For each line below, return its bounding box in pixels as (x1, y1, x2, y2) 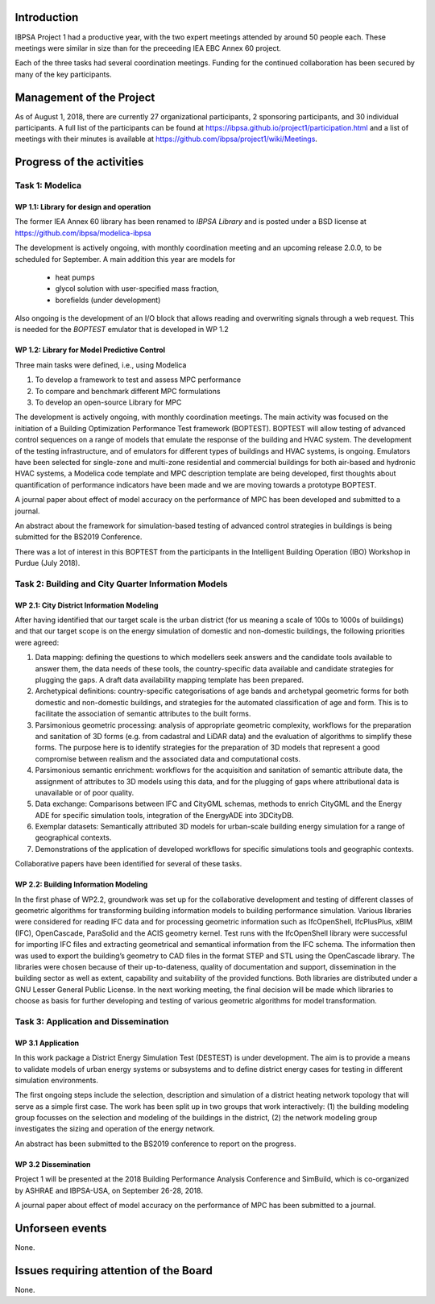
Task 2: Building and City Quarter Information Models (14, 578, 228, 589)
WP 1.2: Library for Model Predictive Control (14, 345, 165, 355)
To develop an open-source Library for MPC (35, 397, 182, 407)
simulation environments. (14, 1075, 98, 1085)
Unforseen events (14, 1221, 107, 1235)
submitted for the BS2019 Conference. (14, 532, 143, 542)
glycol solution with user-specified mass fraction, (55, 284, 219, 293)
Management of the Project (14, 90, 155, 104)
